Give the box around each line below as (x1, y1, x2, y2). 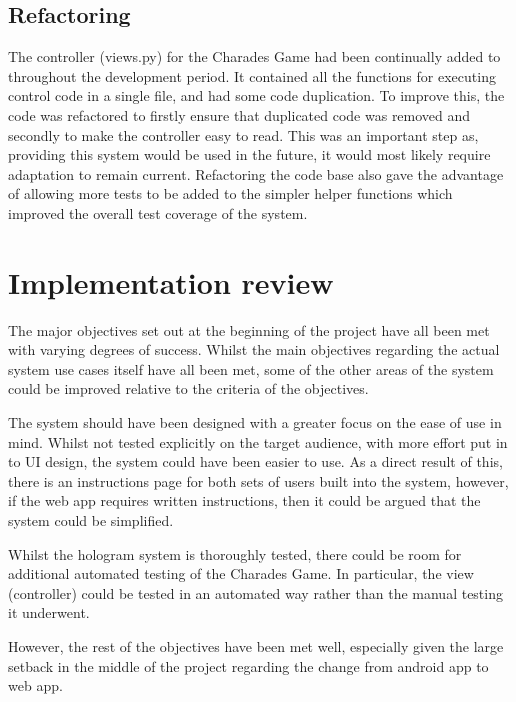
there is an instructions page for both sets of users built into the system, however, (8, 470, 509, 491)
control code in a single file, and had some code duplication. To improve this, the (8, 85, 505, 106)
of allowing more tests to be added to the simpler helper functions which (8, 183, 453, 204)
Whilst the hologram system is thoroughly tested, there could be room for (8, 543, 462, 564)
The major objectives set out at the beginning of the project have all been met (8, 319, 490, 340)
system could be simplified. (8, 510, 174, 531)
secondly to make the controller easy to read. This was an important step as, (8, 124, 479, 145)
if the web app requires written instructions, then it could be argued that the (8, 490, 481, 511)
